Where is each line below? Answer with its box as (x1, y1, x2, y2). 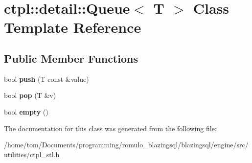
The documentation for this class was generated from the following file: (4, 123, 217, 133)
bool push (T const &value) (4, 73, 89, 84)
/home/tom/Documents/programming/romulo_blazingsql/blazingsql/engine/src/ (4, 140, 249, 150)
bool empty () (4, 106, 48, 116)
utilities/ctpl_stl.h (4, 149, 60, 159)
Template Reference (4, 17, 141, 37)
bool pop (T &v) (4, 90, 56, 100)
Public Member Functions (4, 50, 138, 66)
